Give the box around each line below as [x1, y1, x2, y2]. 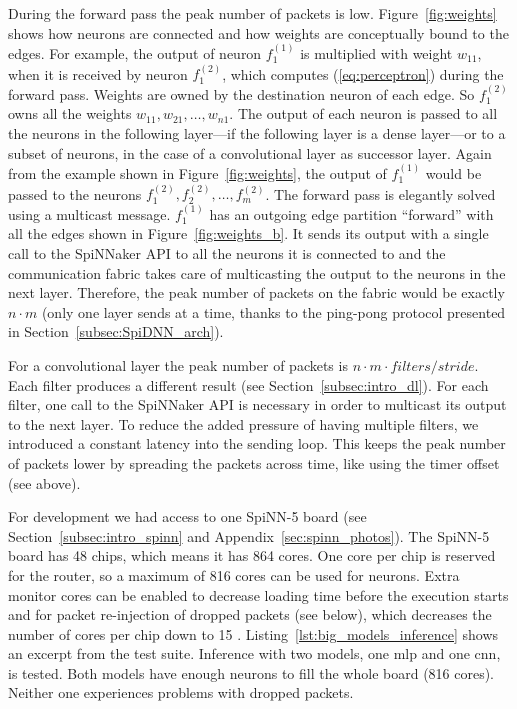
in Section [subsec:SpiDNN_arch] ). [8, 321, 224, 342]
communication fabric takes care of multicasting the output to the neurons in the [8, 262, 506, 283]
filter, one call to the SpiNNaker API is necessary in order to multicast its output [8, 394, 507, 415]
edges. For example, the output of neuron [8, 43, 262, 63]
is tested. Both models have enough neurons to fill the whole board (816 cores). [8, 662, 495, 683]
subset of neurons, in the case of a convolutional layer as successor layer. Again [8, 142, 492, 163]
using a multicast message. [8, 203, 171, 224]
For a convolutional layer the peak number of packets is [8, 354, 348, 375]
